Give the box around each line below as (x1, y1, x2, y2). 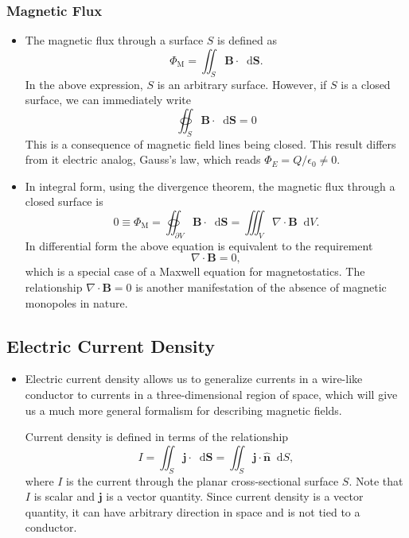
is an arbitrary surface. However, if (157, 75, 327, 92)
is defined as (217, 32, 277, 48)
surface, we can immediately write (25, 91, 191, 108)
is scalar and (33, 488, 95, 505)
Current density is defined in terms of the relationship (25, 428, 289, 445)
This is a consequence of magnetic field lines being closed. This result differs (25, 135, 396, 152)
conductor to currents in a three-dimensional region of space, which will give (25, 385, 398, 402)
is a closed (341, 75, 391, 92)
